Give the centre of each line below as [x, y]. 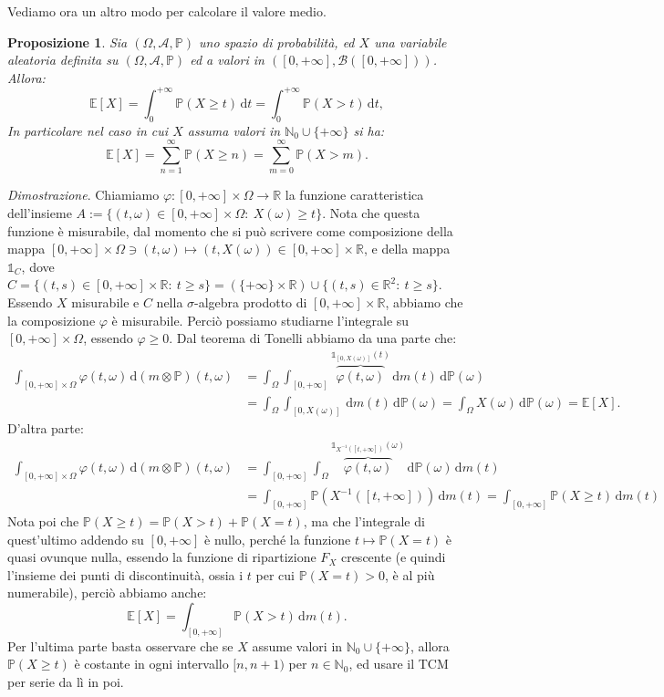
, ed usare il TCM [399, 664]
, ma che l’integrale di [364, 520]
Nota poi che [43, 520]
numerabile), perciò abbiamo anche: [107, 593]
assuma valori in [234, 130]
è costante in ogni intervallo [151, 664]
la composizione [52, 320]
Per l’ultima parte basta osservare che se [120, 645]
